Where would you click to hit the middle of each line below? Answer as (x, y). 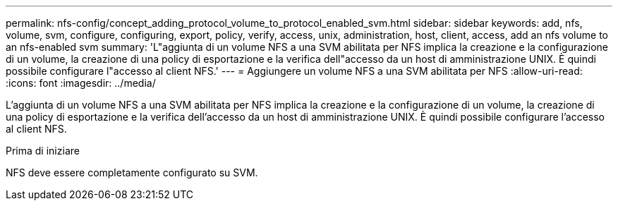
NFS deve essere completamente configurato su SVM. (132, 172)
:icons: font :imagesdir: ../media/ (81, 83)
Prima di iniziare (43, 151)
